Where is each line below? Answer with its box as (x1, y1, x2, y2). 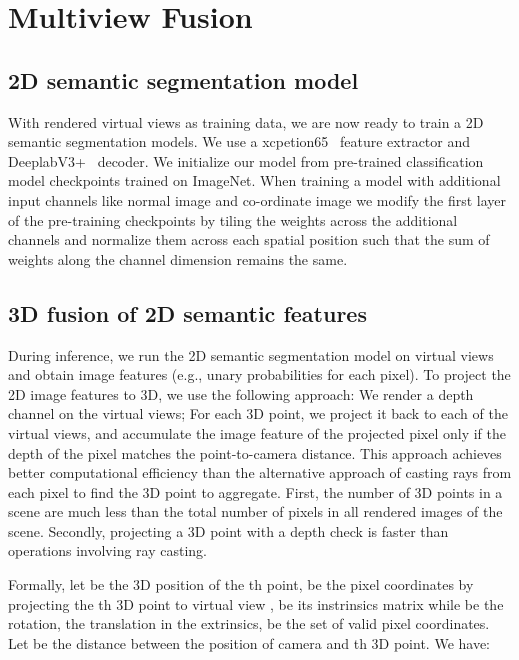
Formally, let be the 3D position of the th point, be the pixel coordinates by (8, 574, 474, 595)
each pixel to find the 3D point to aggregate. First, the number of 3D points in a (8, 481, 503, 502)
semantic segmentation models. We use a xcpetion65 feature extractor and (8, 131, 471, 152)
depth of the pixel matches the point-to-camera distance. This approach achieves (8, 442, 502, 463)
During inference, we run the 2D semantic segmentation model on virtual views (8, 344, 494, 365)
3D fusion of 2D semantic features (8, 297, 367, 328)
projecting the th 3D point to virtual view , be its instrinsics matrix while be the (8, 593, 504, 614)
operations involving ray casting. (8, 540, 207, 561)
